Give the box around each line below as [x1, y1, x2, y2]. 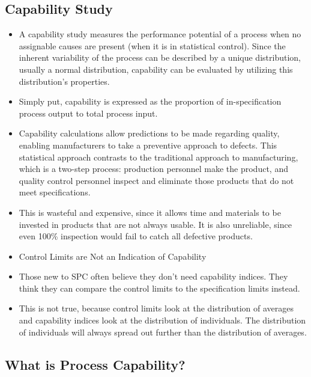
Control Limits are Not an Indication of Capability [19, 250, 207, 262]
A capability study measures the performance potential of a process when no [19, 28, 301, 40]
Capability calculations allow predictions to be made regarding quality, [19, 127, 280, 139]
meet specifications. [19, 186, 91, 198]
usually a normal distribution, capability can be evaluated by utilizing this [19, 63, 293, 75]
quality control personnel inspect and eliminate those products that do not [19, 174, 294, 186]
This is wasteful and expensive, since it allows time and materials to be [19, 206, 281, 218]
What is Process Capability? [5, 355, 186, 373]
